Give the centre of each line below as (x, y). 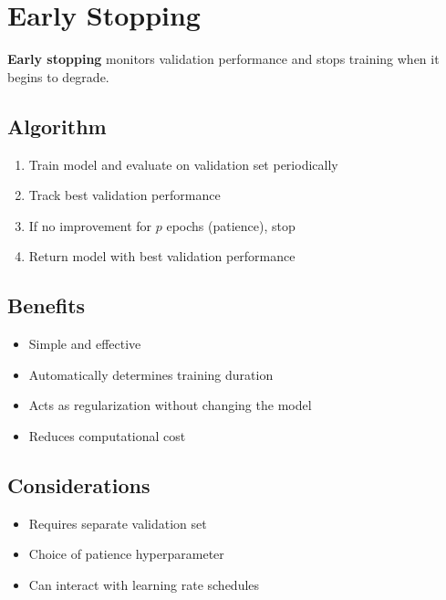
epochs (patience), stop (231, 225)
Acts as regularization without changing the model (170, 405)
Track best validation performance (124, 195)
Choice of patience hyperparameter (126, 554)
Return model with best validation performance (162, 256)
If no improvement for (90, 225)
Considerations (79, 484)
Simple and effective (85, 344)
